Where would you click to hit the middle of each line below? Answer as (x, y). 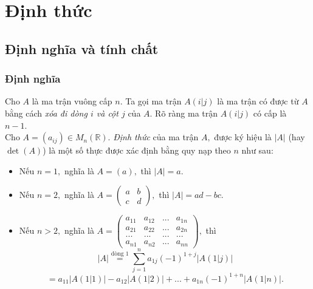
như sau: (257, 150)
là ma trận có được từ (258, 101)
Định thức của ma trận (156, 137)
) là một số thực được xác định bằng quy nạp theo (137, 150)
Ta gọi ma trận (153, 101)
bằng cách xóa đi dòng (46, 113)
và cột (107, 113)
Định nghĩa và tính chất (82, 48)
